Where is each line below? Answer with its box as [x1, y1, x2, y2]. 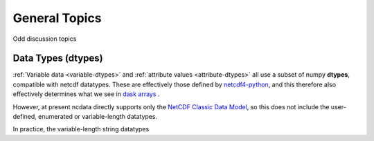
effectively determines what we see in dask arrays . [12, 90, 160, 98]
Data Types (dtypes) [12, 53, 103, 64]
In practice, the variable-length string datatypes [12, 125, 150, 133]
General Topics [12, 10, 102, 26]
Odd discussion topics [12, 35, 77, 43]
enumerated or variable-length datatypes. [38, 113, 158, 121]
